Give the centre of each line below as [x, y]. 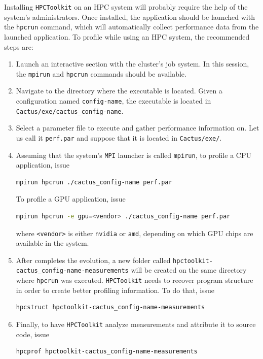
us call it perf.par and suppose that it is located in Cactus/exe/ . [119, 137]
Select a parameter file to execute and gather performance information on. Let [138, 128]
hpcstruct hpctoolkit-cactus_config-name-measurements [110, 307]
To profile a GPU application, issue [71, 199]
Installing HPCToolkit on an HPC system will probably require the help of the [126, 7]
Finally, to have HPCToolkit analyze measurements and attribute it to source [136, 324]
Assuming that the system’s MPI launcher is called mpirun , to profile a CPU [134, 155]
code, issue [32, 334]
